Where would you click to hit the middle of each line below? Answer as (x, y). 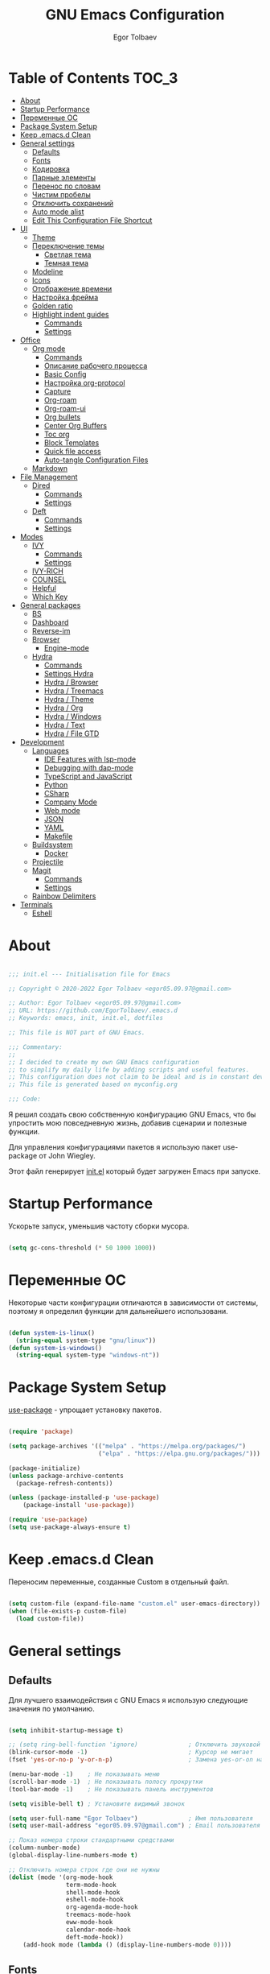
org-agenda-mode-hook (102, 1907)
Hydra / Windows (73, 716)
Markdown (50, 468)
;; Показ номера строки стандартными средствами (91, 1840)
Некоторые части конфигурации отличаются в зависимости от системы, (133, 1303)
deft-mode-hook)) (95, 1937)
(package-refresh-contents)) (64, 1483)
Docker (56, 853)
